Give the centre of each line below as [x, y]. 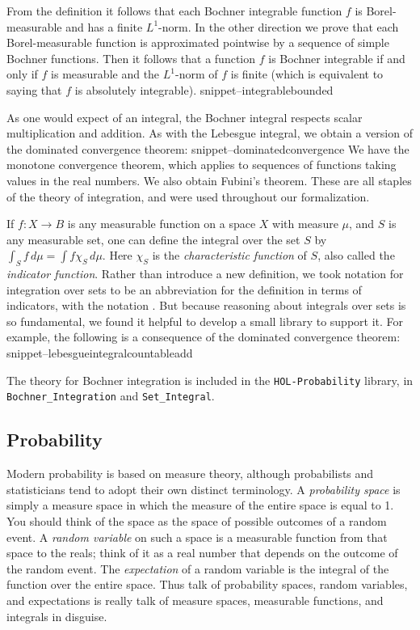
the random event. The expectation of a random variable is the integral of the [198, 568]
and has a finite [104, 26]
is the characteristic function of [229, 255]
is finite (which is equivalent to [307, 74]
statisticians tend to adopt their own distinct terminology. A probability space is [204, 489]
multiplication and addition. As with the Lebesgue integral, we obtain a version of [210, 133]
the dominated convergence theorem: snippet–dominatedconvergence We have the [208, 148]
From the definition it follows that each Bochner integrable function [174, 11]
